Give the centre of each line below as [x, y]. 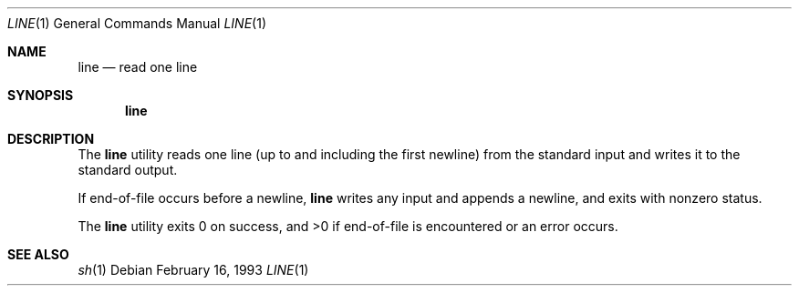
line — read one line [138, 67]
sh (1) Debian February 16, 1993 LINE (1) [193, 270]
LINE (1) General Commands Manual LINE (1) [137, 23]
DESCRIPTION [51, 139]
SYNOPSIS [41, 95]
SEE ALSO [38, 254]
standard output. [128, 170]
